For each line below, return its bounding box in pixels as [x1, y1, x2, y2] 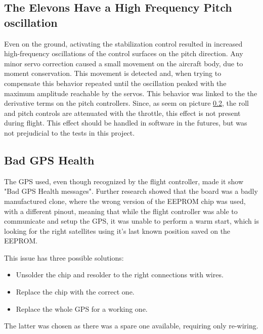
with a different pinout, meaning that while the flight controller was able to [4, 205, 238, 216]
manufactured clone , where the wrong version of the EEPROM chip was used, [4, 195, 246, 206]
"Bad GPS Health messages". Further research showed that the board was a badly [4, 186, 258, 196]
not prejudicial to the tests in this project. [4, 127, 135, 138]
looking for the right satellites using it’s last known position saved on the [4, 225, 231, 236]
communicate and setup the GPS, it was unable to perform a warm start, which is [4, 216, 259, 226]
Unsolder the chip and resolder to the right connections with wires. [16, 269, 224, 280]
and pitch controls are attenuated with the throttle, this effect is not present [4, 107, 241, 118]
